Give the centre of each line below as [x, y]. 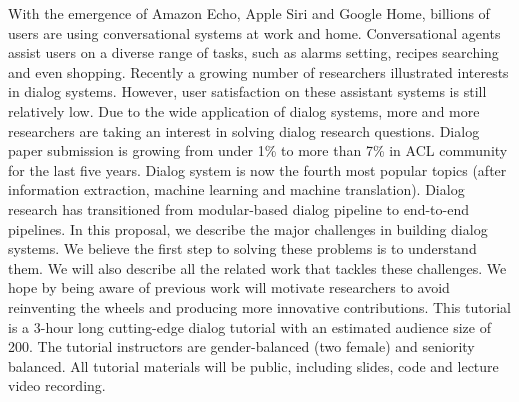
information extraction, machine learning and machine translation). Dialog [236, 189]
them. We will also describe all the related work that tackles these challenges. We [257, 267]
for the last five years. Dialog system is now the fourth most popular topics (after [257, 169]
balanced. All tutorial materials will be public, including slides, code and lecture [253, 365]
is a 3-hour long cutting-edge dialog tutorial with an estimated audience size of [249, 326]
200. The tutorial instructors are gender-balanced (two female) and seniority [241, 346]
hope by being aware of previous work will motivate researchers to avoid [229, 287]
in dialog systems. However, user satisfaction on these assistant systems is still [247, 91]
